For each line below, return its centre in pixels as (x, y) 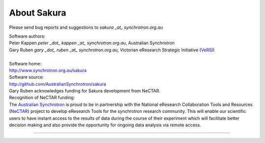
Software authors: (27, 36)
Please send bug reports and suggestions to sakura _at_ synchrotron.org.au (86, 27)
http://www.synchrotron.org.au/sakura (48, 70)
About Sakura (38, 13)
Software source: (26, 77)
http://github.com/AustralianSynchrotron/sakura (58, 84)
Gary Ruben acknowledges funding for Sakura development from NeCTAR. (85, 91)
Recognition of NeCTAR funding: (42, 98)
